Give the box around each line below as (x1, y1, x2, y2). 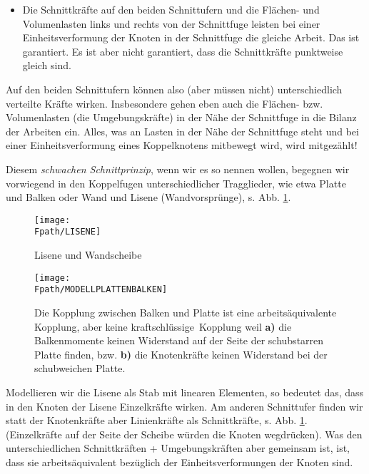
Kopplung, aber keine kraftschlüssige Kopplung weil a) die (34, 319, 292, 334)
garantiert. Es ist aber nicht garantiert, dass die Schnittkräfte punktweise (22, 43, 343, 58)
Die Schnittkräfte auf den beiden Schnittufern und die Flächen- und (22, 2, 320, 16)
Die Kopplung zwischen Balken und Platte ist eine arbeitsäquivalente (34, 304, 337, 319)
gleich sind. (22, 58, 71, 73)
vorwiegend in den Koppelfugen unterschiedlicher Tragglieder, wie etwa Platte (6, 175, 346, 190)
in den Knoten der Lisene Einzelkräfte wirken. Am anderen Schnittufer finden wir (6, 398, 363, 413)
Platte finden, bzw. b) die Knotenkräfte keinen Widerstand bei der (34, 346, 328, 361)
